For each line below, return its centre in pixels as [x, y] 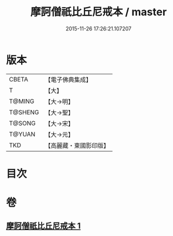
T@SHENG [24, 112]
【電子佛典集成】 [68, 80]
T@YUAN [22, 134]
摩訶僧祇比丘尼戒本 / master [99, 12]
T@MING [22, 101]
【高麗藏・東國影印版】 [77, 145]
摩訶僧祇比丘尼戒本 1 [43, 226]
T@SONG [23, 123]
